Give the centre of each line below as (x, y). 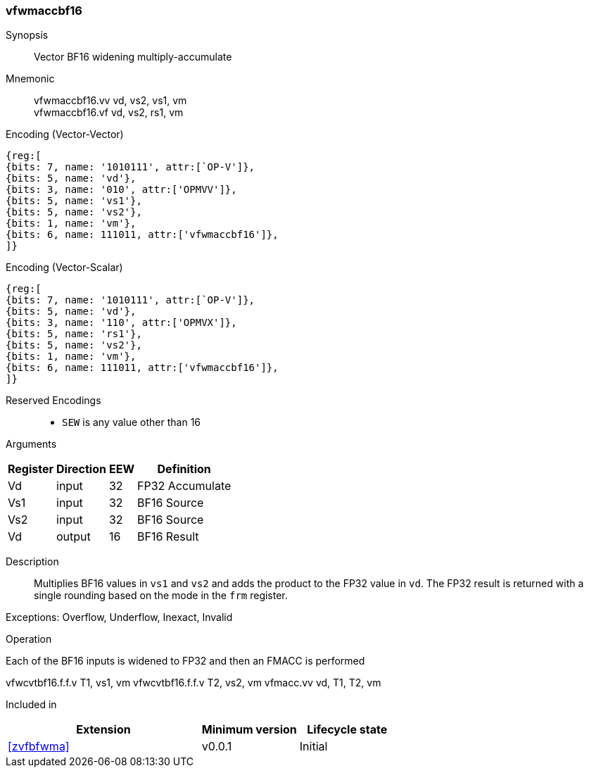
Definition (184, 469)
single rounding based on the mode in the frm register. (161, 596)
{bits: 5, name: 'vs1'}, (74, 201)
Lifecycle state (347, 730)
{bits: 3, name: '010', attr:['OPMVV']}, (121, 190)
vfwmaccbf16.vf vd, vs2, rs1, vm (109, 113)
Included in (31, 705)
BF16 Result (168, 537)
